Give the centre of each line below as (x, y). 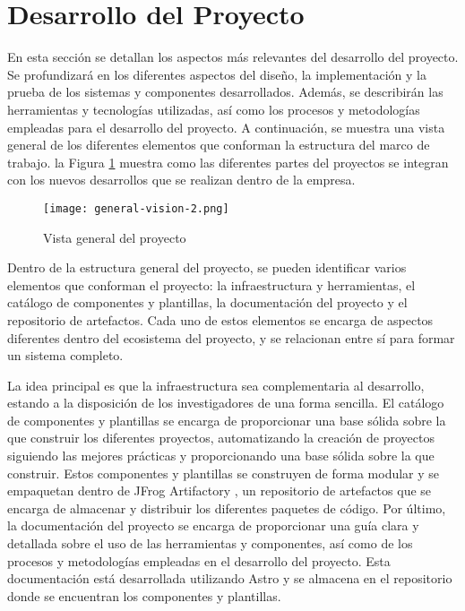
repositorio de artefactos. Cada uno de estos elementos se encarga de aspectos (220, 319)
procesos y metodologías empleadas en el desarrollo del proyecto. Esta (199, 560)
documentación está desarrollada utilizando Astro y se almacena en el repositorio (230, 578)
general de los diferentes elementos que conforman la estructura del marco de (219, 145)
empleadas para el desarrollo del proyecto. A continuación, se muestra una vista (226, 127)
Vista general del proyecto (115, 237)
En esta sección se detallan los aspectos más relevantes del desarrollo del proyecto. (233, 57)
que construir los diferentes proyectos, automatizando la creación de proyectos (221, 438)
